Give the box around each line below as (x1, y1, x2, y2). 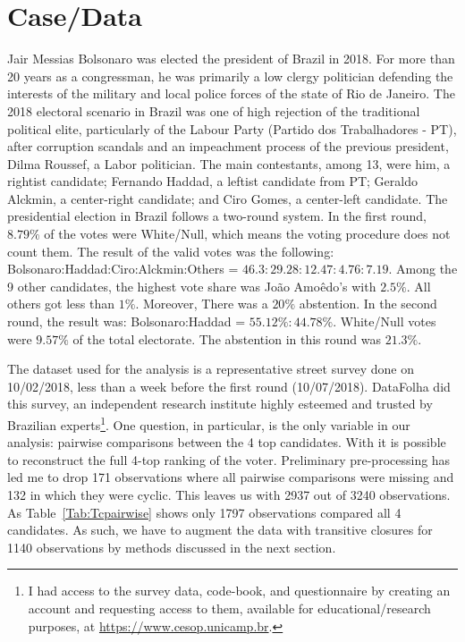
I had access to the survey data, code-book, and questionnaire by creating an (28, 581, 451, 600)
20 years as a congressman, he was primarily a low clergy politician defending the (7, 66, 453, 85)
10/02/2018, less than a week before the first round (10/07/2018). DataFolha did (7, 376, 451, 395)
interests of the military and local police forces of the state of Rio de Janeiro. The (7, 84, 455, 103)
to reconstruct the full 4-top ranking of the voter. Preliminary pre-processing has (7, 450, 451, 469)
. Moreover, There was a (135, 294, 268, 313)
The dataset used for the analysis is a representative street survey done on (7, 359, 414, 378)
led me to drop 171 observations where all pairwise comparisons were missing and (7, 468, 454, 486)
